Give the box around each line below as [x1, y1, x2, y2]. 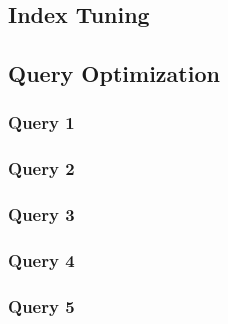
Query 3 [8, 202, 75, 227]
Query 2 [8, 156, 75, 181]
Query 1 [8, 110, 75, 135]
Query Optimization [8, 58, 220, 89]
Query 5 [8, 293, 75, 318]
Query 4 [8, 248, 75, 273]
